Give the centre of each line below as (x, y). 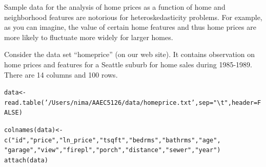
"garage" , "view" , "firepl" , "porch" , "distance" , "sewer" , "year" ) (112, 150)
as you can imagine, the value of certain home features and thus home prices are (130, 27)
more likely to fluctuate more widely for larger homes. (89, 37)
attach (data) (26, 161)
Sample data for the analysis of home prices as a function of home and (115, 7)
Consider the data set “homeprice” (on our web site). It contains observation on (129, 54)
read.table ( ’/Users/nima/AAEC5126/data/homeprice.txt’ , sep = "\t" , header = (131, 103)
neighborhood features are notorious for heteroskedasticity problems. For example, (133, 17)
